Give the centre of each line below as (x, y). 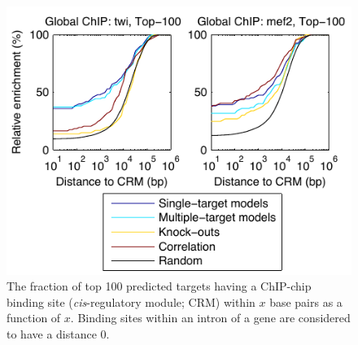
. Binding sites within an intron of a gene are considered (210, 318)
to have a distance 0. (58, 333)
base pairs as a (306, 301)
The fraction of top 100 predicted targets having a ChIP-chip (159, 286)
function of (34, 318)
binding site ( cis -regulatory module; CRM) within (131, 301)
